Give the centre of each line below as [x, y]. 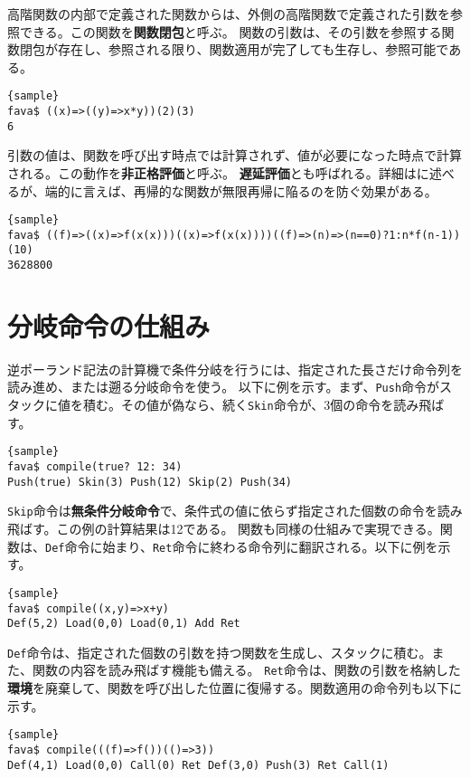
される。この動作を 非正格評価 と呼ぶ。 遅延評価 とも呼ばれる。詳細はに [218, 172]
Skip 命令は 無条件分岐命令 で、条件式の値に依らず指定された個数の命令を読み [235, 511]
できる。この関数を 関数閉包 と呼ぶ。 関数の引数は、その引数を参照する [230, 31]
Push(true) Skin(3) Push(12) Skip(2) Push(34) [150, 482]
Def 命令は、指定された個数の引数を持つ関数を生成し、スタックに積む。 [220, 652]
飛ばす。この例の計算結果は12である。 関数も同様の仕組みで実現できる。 [224, 528]
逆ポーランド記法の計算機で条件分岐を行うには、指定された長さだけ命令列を [235, 369]
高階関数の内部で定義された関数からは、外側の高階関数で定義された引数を [229, 14]
